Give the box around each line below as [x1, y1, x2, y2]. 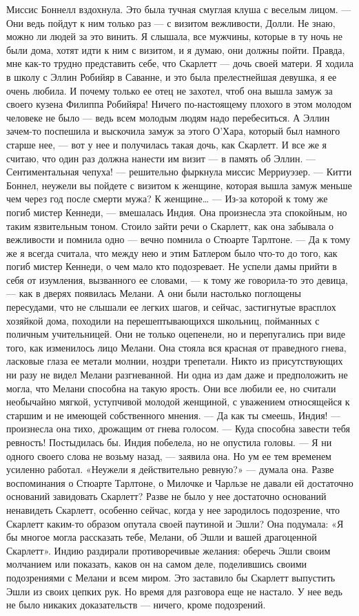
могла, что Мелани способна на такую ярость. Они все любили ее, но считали [6, 381, 336, 395]
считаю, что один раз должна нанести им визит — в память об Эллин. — [6, 151, 316, 165]
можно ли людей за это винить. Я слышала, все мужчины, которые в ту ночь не [6, 29, 343, 44]
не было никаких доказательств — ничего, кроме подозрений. [6, 597, 266, 612]
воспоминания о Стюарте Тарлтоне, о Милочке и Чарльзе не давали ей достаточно [6, 475, 353, 490]
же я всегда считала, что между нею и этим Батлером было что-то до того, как [6, 245, 338, 260]
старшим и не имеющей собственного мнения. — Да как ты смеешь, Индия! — [6, 407, 341, 422]
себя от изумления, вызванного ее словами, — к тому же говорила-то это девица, [6, 272, 348, 287]
